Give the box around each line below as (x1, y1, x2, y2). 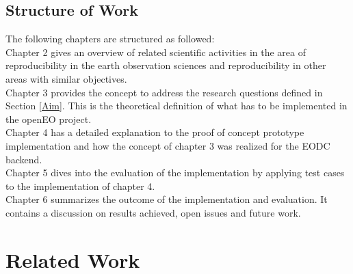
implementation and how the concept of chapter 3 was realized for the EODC (5, 138, 330, 152)
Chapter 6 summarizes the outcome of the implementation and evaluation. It (5, 192, 328, 206)
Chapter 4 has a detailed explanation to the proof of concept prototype (5, 125, 304, 139)
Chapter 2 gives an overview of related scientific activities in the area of (5, 44, 306, 59)
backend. (5, 152, 42, 166)
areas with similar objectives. (5, 71, 127, 85)
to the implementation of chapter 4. (5, 178, 155, 193)
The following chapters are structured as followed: (5, 31, 215, 46)
